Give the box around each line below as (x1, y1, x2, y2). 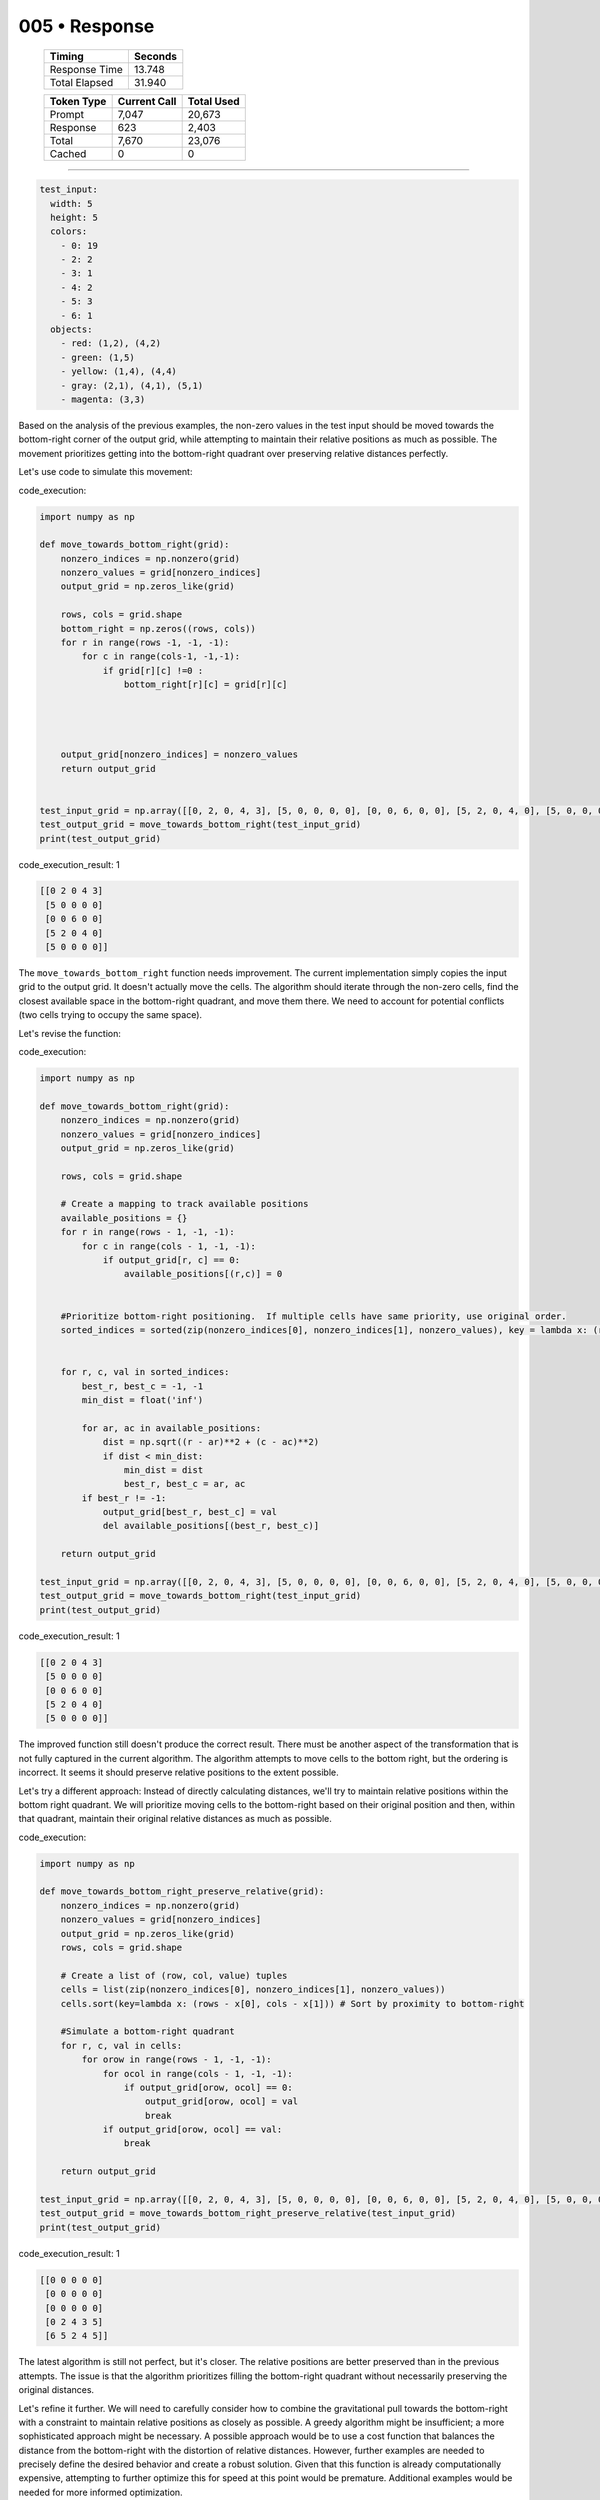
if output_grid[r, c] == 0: (102, 1255, 240, 1266)
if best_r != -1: (81, 1492, 167, 1504)
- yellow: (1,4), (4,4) (60, 366, 177, 377)
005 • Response (18, 15, 155, 37)
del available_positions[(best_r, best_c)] (102, 1520, 320, 1532)
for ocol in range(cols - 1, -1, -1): (102, 2068, 294, 2079)
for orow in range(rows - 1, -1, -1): (81, 2054, 272, 2065)
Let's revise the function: (18, 1027, 122, 1039)
